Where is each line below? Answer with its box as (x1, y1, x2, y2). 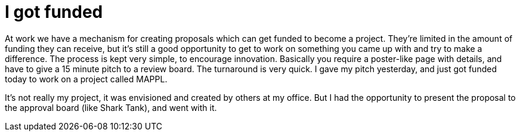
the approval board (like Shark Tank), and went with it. (5, 102, 217, 113)
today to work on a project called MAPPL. (5, 73, 168, 84)
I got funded (5, 2, 103, 22)
